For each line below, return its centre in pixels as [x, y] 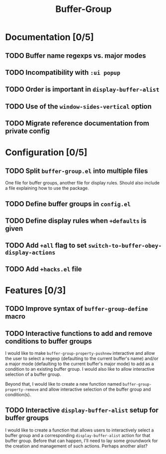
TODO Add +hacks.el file [43, 269]
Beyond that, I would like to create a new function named [63, 384]
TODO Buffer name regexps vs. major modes [76, 56]
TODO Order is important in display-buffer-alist [83, 89]
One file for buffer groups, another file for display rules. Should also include [83, 183]
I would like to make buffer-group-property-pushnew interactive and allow [80, 353]
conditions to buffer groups [48, 341]
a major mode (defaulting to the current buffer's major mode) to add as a [80, 364]
